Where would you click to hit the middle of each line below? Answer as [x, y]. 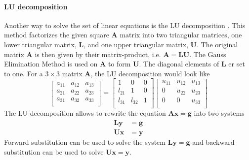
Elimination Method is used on [51, 64]
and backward [213, 142]
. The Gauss [208, 54]
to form [119, 64]
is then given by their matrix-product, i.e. [98, 54]
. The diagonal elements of [179, 64]
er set [237, 64]
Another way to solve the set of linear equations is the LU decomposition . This [125, 25]
